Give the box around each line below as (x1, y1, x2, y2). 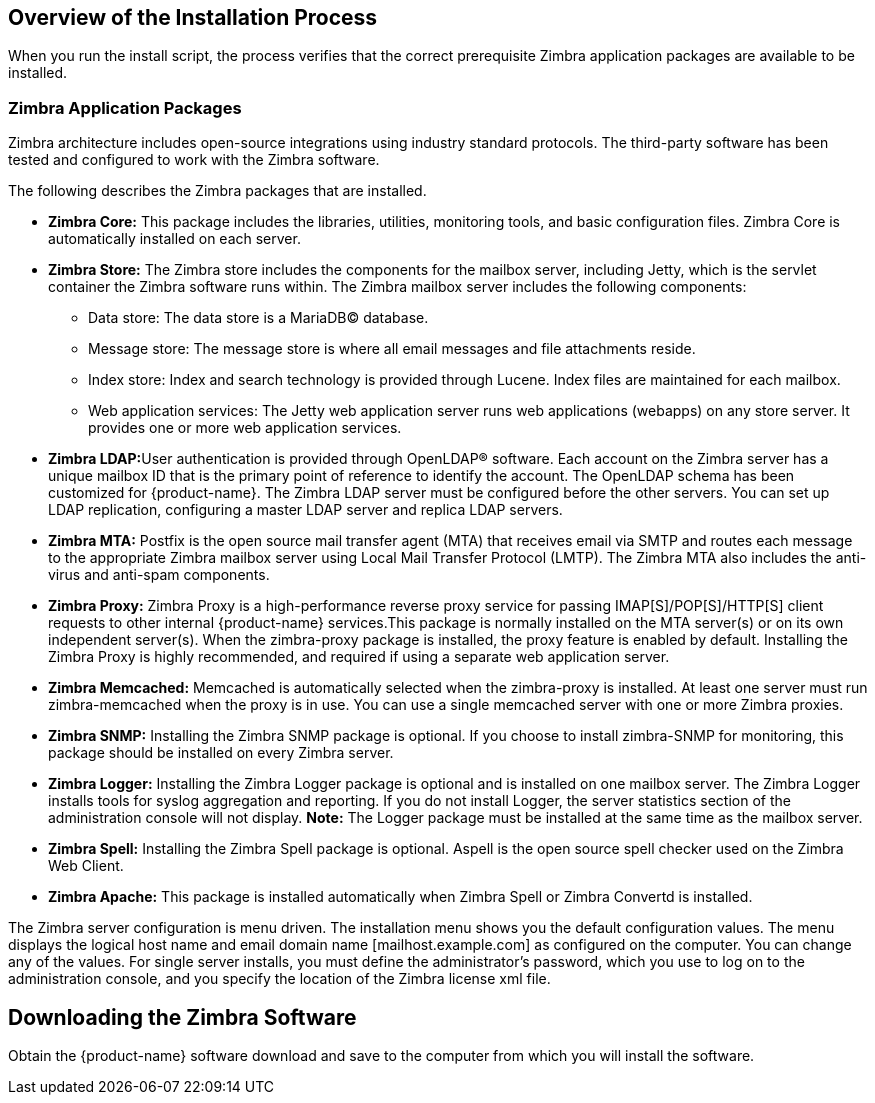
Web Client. (48, 857, 124, 875)
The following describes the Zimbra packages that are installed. (8, 182, 427, 200)
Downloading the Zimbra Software (8, 1004, 357, 1030)
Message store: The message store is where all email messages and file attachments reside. (88, 340, 696, 358)
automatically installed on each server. (48, 230, 301, 248)
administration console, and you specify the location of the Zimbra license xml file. (8, 970, 551, 988)
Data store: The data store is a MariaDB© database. (88, 309, 429, 327)
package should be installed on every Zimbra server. (48, 744, 394, 762)
